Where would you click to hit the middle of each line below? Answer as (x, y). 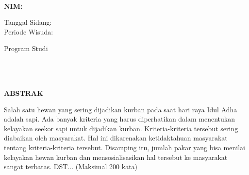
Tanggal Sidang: (28, 22)
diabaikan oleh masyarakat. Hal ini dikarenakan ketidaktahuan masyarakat (116, 138)
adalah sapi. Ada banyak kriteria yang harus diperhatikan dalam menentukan (119, 119)
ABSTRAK (24, 93)
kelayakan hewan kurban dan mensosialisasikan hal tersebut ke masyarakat (116, 157)
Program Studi (26, 48)
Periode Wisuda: (29, 31)
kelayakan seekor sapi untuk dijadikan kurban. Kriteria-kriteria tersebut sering (121, 128)
